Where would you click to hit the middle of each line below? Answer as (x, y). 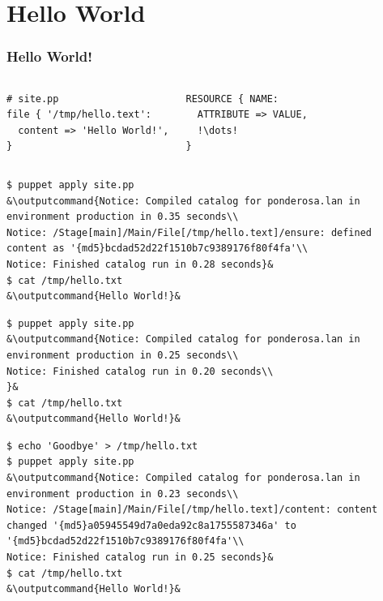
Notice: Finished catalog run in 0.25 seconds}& (140, 558)
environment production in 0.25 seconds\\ (123, 355)
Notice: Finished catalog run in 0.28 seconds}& (140, 264)
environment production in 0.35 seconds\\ (123, 217)
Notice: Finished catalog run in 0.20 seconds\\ (140, 371)
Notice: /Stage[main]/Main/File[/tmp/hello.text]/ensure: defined (189, 232)
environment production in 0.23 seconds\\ (123, 494)
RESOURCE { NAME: (232, 99)
